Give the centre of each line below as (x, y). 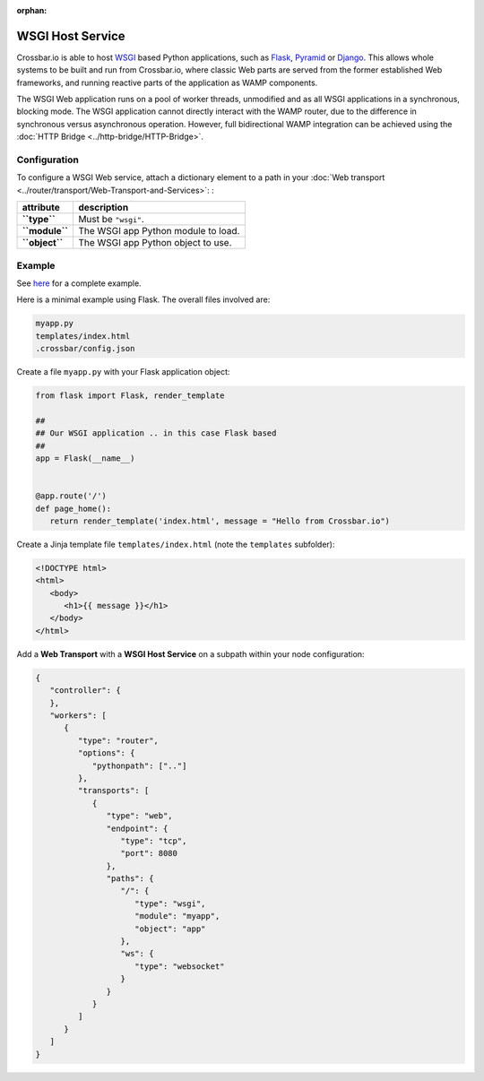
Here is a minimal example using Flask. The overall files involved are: (143, 299)
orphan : (32, 10)
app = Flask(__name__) (85, 458)
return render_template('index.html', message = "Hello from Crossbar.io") (220, 521)
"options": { (106, 753)
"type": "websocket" (180, 966)
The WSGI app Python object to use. (155, 243)
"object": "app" (170, 929)
